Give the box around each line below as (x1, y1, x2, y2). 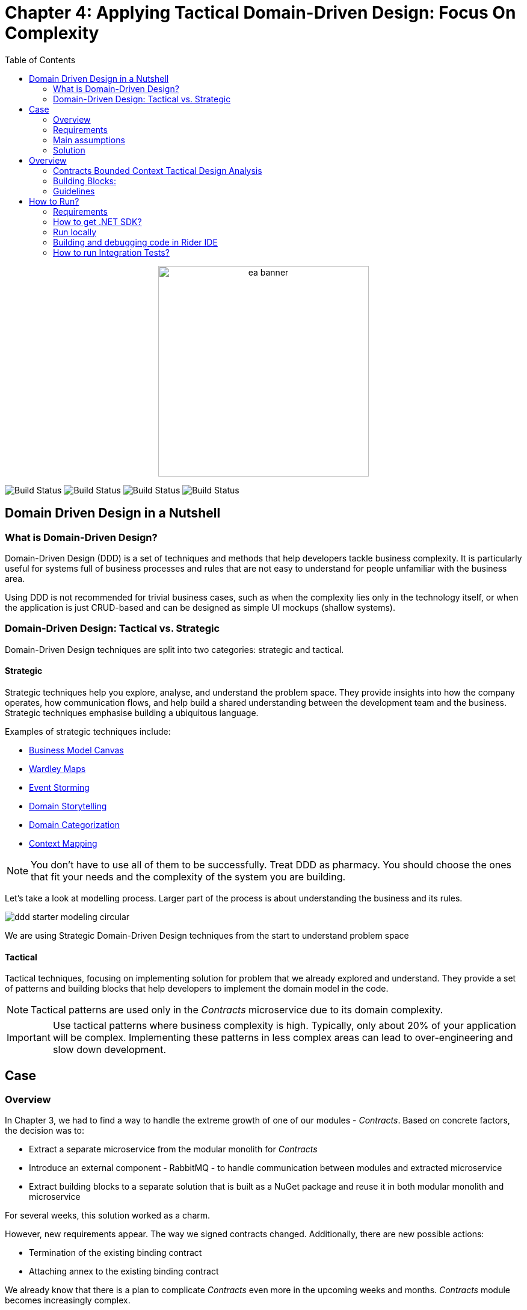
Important (7, 1031, 51, 1044)
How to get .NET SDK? (53, 216, 142, 227)
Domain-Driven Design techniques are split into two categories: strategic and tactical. (5, 644, 344, 655)
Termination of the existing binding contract (29, 1247, 202, 1258)
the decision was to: (5, 1125, 84, 1136)
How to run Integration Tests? (53, 247, 170, 258)
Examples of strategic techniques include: (5, 726, 171, 737)
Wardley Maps (29, 763, 86, 774)
